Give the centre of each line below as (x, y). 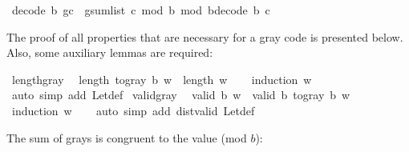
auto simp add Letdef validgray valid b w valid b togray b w (181, 95)
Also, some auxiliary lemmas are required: (110, 52)
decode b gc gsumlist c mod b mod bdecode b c (141, 10)
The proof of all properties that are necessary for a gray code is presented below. (205, 36)
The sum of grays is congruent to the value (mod (127, 137)
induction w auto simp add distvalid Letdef (133, 110)
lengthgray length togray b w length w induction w (162, 79)
